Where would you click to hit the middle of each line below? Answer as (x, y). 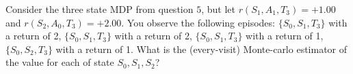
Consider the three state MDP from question (100, 9)
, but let (218, 9)
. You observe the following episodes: (198, 22)
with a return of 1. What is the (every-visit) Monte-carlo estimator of (201, 49)
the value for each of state (60, 62)
